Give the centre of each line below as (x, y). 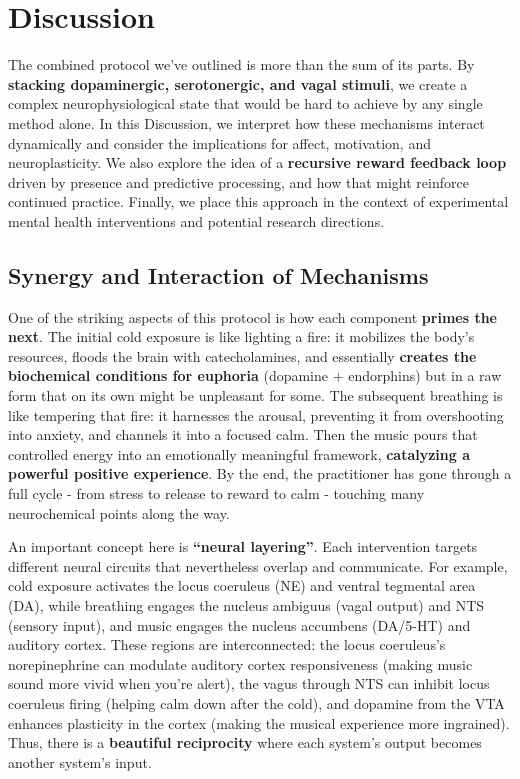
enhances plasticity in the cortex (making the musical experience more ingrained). (259, 722)
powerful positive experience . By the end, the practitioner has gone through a (260, 473)
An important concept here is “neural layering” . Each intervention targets (243, 546)
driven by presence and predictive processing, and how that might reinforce (238, 181)
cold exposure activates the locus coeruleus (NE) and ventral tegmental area (242, 585)
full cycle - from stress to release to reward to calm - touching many (216, 493)
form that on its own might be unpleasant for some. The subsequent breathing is (255, 395)
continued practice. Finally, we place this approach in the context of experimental (258, 201)
